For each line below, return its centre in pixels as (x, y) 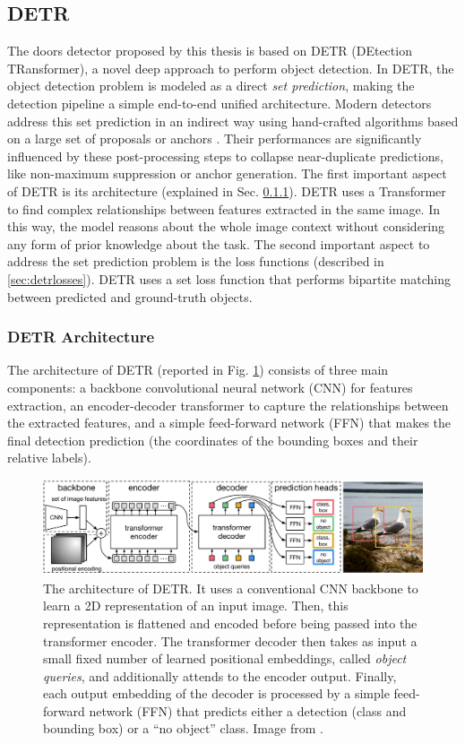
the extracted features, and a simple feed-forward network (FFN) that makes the (229, 423)
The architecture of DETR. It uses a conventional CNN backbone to (231, 588)
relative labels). (49, 458)
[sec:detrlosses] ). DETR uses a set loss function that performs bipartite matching (229, 278)
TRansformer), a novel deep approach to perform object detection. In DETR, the (231, 68)
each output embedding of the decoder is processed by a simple (216, 693)
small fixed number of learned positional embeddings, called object (225, 658)
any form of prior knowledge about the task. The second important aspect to (219, 243)
